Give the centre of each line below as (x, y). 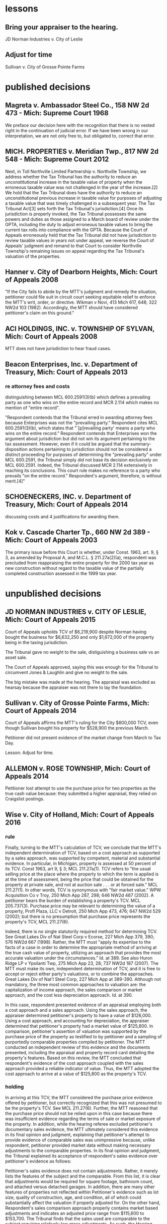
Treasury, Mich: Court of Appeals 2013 (67, 372)
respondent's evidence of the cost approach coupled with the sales (74, 1063)
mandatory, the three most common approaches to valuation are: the (76, 984)
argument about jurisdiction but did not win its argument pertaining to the (80, 438)
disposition (16, 449)
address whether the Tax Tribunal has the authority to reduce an (71, 177)
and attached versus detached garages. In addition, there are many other (80, 1187)
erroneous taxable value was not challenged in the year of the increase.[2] (82, 187)
